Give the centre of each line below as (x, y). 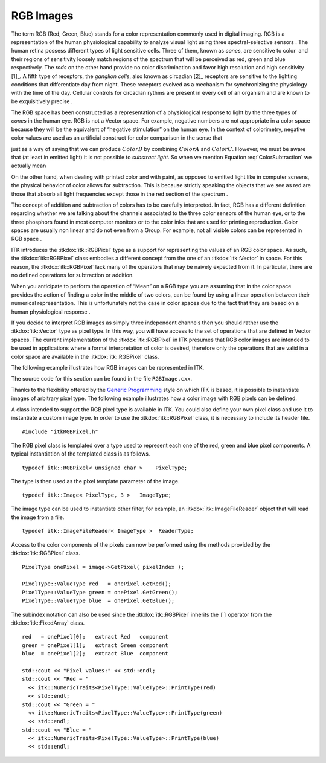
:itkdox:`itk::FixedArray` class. (48, 623)
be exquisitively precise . (42, 101)
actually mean (29, 166)
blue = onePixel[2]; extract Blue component (95, 654)
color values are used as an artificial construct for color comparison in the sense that (117, 138)
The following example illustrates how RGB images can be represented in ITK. (108, 368)
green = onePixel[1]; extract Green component (95, 645)
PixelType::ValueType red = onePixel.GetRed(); (97, 584)
